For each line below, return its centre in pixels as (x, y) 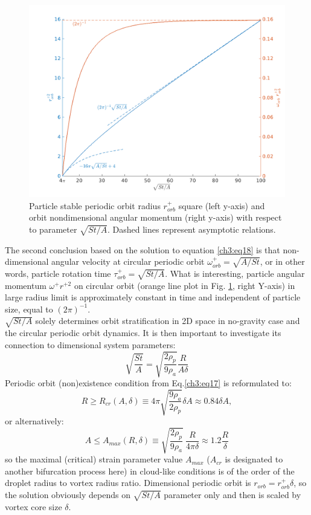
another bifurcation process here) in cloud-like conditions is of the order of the (150, 471)
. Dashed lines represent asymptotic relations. (192, 229)
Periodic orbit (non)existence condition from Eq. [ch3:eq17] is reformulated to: (148, 382)
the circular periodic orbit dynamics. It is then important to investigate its (143, 333)
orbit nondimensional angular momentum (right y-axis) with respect (155, 217)
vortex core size (34, 506)
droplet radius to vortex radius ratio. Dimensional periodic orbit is (128, 483)
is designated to (254, 459)
